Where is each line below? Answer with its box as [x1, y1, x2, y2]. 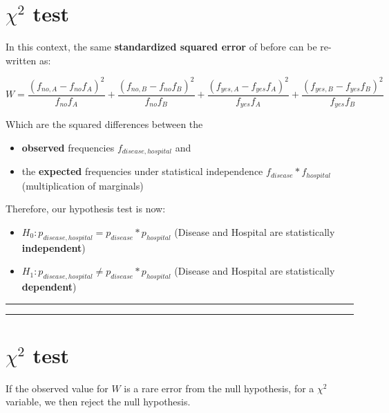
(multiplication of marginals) [21, 178, 144, 192]
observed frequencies [21, 140, 115, 154]
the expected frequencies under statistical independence [21, 164, 263, 178]
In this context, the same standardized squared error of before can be [6, 39, 317, 54]
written [6, 53, 37, 67]
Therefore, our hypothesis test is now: [6, 201, 166, 216]
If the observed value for [6, 380, 108, 395]
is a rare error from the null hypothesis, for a [124, 380, 314, 395]
